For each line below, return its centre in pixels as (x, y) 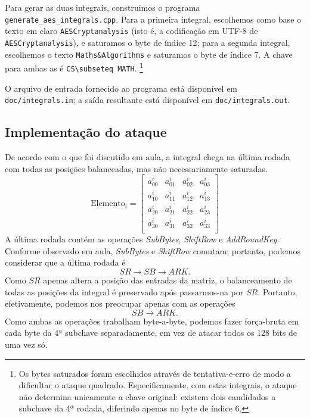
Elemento (108, 204)
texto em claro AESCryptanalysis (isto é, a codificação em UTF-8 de (131, 31)
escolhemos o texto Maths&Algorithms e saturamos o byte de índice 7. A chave (149, 54)
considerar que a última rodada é (65, 262)
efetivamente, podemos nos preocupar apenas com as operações (120, 303)
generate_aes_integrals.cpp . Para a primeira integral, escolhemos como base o (153, 19)
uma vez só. (26, 344)
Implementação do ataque (86, 132)
